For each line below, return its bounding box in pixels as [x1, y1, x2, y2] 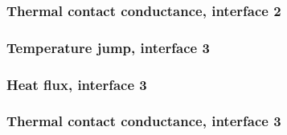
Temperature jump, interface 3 [6, 37, 210, 57]
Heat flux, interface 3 [6, 74, 147, 94]
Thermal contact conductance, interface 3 [6, 111, 281, 131]
